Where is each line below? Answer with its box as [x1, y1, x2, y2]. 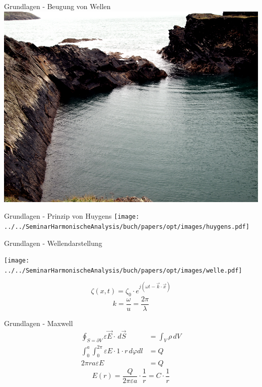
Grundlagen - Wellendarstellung [4, 237, 102, 248]
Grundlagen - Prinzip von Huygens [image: [4, 211, 140, 221]
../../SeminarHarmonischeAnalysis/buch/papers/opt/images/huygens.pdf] [4, 223, 249, 230]
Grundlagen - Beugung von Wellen [4, 1, 111, 11]
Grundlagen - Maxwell [4, 317, 73, 328]
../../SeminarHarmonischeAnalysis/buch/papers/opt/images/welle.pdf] [4, 267, 242, 274]
